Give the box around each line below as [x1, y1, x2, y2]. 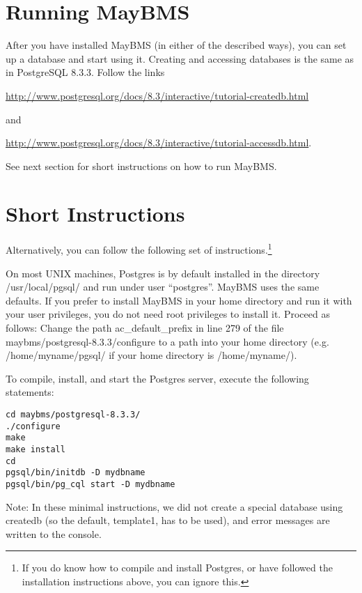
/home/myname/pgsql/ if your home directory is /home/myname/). [6, 348, 297, 362]
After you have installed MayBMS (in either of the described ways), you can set [6, 38, 347, 52]
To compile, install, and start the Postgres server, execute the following [6, 371, 309, 385]
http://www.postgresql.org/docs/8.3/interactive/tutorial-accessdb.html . [6, 135, 312, 150]
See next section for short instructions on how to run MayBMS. [6, 158, 277, 173]
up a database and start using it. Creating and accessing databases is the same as [6, 51, 354, 66]
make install [6, 444, 65, 454]
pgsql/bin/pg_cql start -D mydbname [6, 479, 175, 489]
